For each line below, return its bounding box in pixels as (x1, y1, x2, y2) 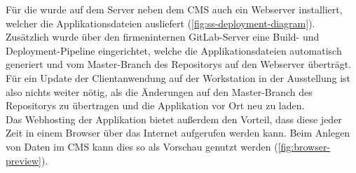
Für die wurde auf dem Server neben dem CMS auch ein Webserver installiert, (6, 2, 343, 16)
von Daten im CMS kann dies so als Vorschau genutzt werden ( (6, 139, 278, 153)
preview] (6, 153, 41, 167)
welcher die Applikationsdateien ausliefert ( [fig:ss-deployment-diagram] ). (6, 15, 315, 30)
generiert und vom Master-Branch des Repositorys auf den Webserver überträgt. (6, 57, 352, 71)
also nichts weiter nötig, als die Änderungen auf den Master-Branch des (6, 84, 313, 99)
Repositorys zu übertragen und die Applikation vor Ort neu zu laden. (6, 98, 305, 113)
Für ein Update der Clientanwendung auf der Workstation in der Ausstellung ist (6, 70, 351, 85)
